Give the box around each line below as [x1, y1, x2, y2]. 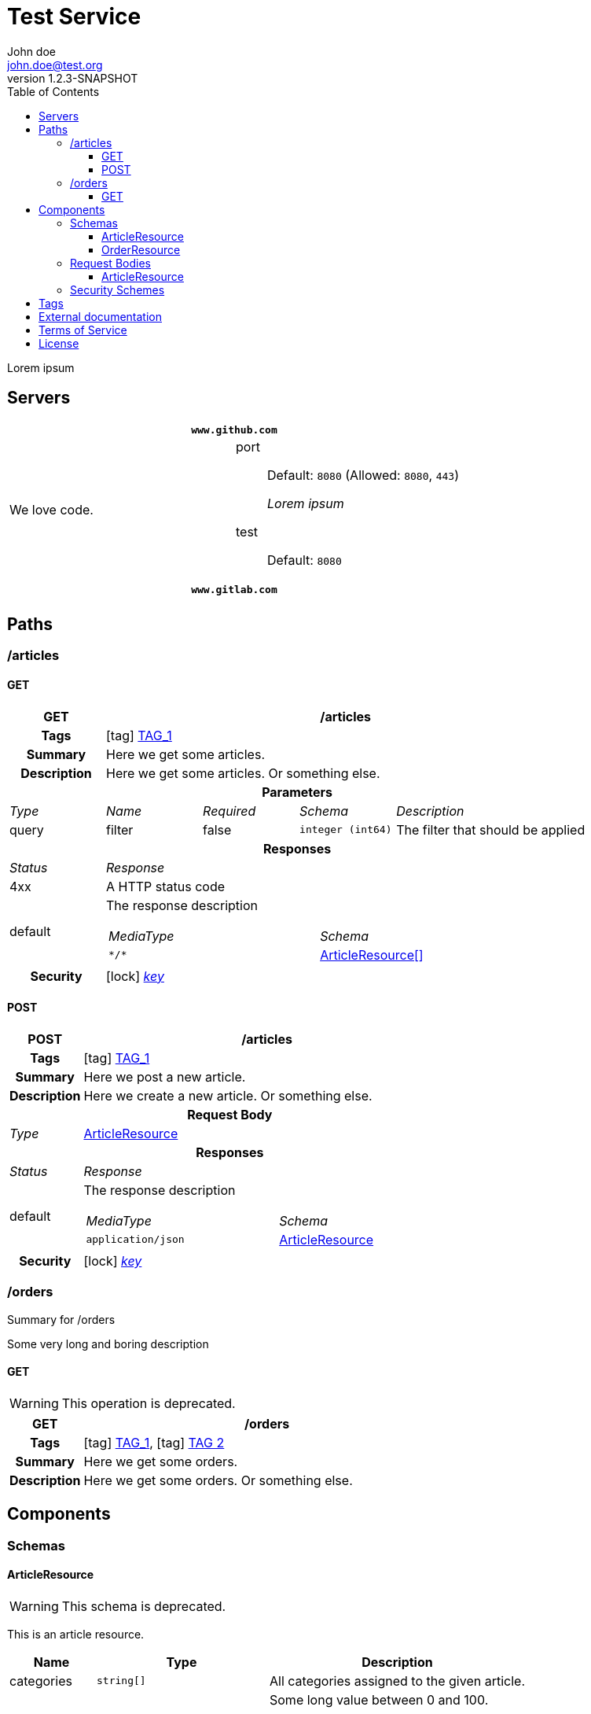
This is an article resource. [7, 1627, 145, 1641]
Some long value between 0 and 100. [270, 1691, 489, 1708]
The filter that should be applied [396, 821, 585, 838]
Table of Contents [7, 84, 100, 98]
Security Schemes [70, 282, 165, 297]
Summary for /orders [7, 1312, 116, 1326]
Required [203, 802, 256, 819]
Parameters [262, 783, 333, 800]
